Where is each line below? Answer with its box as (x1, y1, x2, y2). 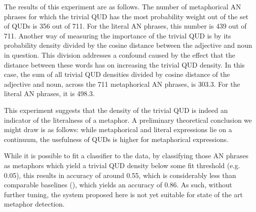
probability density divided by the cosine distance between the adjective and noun (4, 40, 253, 50)
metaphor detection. (4, 199, 65, 209)
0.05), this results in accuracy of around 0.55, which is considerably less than (4, 170, 236, 180)
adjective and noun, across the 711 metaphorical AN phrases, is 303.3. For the (4, 78, 240, 89)
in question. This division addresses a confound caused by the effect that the (4, 49, 235, 60)
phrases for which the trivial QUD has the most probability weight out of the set (4, 11, 249, 21)
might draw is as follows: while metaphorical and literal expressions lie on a (4, 124, 232, 135)
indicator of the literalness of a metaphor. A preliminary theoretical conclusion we (4, 114, 252, 125)
